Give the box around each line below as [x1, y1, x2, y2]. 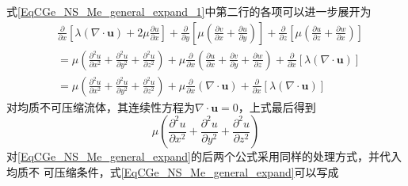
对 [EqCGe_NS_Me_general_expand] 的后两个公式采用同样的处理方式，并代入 [6, 148, 402, 165]
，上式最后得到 [238, 98, 316, 115]
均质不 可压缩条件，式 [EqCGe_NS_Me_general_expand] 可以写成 [6, 163, 339, 180]
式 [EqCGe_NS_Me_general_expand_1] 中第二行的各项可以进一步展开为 [6, 3, 372, 19]
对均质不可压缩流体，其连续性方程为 [6, 98, 195, 115]
